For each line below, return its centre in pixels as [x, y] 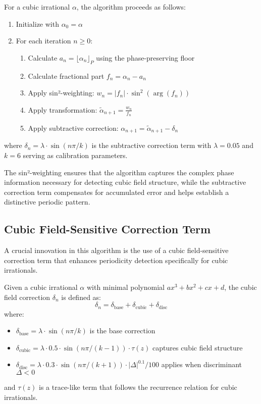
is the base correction [122, 331]
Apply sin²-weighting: [61, 93]
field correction [27, 297]
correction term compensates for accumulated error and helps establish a [117, 192]
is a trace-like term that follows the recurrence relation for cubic [138, 387]
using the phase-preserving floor [145, 57]
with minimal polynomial [125, 287]
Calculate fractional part [66, 75]
